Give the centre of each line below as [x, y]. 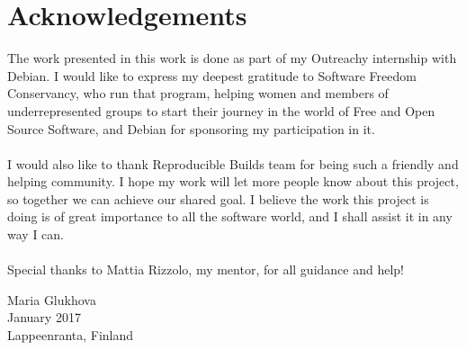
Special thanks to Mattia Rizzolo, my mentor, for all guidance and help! [206, 269]
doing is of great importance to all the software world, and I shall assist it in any [230, 216]
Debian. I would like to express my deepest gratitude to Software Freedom [212, 75]
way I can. [36, 234]
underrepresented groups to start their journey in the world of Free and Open [221, 110]
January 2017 [44, 317]
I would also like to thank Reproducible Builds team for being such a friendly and [233, 163]
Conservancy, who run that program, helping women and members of [198, 93]
